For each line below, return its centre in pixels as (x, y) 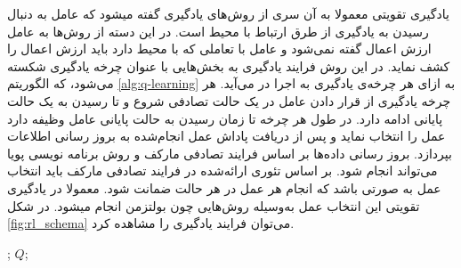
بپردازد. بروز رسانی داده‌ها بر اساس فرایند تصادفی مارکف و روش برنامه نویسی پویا (230, 153)
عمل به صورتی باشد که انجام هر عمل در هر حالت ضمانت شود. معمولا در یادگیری (224, 187)
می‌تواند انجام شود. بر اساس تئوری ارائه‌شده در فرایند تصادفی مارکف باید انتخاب (222, 171)
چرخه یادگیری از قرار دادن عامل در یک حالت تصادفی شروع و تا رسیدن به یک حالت (229, 100)
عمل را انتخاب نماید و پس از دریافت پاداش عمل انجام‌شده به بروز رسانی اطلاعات (226, 136)
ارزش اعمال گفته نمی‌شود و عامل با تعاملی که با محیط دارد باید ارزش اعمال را (219, 49)
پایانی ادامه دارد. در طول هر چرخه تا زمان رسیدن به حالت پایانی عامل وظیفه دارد (225, 118)
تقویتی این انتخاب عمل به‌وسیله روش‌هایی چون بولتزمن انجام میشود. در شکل (214, 205)
